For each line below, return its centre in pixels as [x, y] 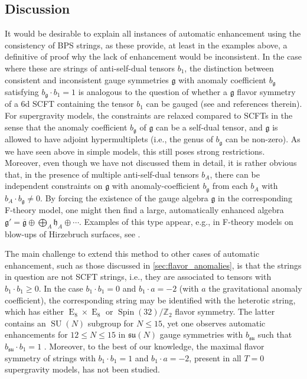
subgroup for [111, 323]
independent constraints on [54, 186]
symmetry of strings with [50, 357]
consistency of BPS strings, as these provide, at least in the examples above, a [146, 45]
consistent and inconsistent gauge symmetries [87, 79]
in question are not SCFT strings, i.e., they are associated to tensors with [138, 277]
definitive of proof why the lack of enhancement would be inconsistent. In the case [153, 56]
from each [230, 186]
